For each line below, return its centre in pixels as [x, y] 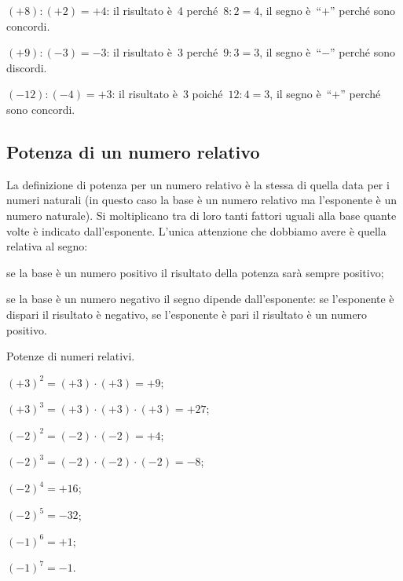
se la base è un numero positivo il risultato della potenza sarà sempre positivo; [195, 272]
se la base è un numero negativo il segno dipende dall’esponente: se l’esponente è [200, 299]
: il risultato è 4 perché [162, 10]
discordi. [27, 67]
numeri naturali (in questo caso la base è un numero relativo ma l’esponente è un [202, 200]
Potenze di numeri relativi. [71, 356]
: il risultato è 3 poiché [167, 94]
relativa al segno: [47, 246]
